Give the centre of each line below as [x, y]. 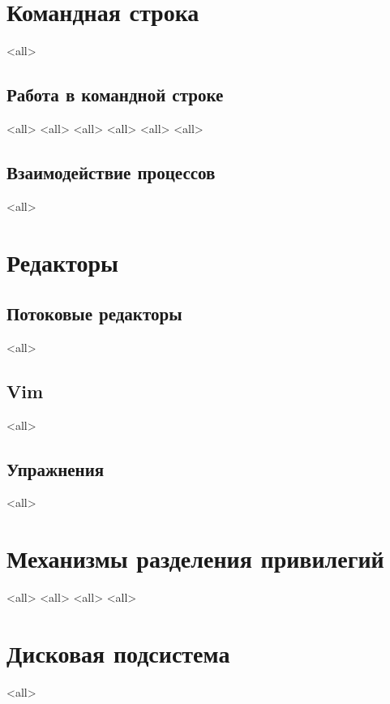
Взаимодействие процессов [111, 172]
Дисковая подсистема [118, 652]
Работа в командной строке [115, 94]
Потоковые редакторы [94, 313]
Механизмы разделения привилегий [195, 558]
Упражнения [56, 468]
